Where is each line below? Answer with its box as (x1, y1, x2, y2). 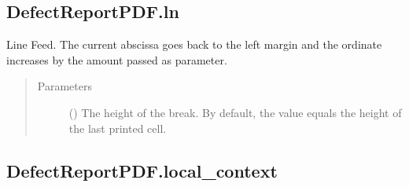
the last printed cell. (68, 119, 167, 136)
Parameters (37, 78, 92, 94)
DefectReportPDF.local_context (6, 158, 278, 182)
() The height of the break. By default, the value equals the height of (68, 104, 402, 120)
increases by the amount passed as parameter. (6, 51, 227, 68)
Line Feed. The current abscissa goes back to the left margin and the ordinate (6, 36, 382, 53)
